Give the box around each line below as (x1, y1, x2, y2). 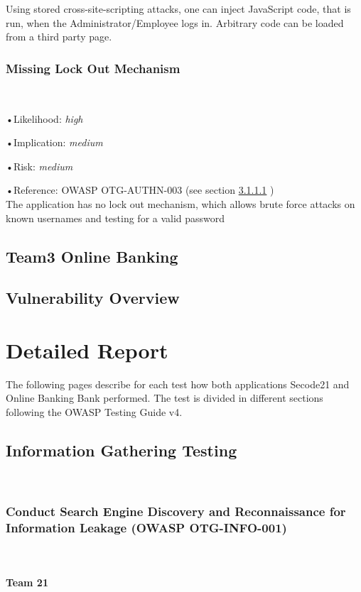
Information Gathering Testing (6, 439, 237, 461)
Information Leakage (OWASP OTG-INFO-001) (6, 519, 287, 537)
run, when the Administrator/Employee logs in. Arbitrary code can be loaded (6, 15, 344, 30)
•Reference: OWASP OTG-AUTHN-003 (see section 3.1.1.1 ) (6, 182, 274, 197)
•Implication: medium (6, 135, 103, 150)
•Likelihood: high (6, 111, 83, 126)
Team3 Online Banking (6, 245, 178, 267)
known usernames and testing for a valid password (6, 210, 225, 225)
